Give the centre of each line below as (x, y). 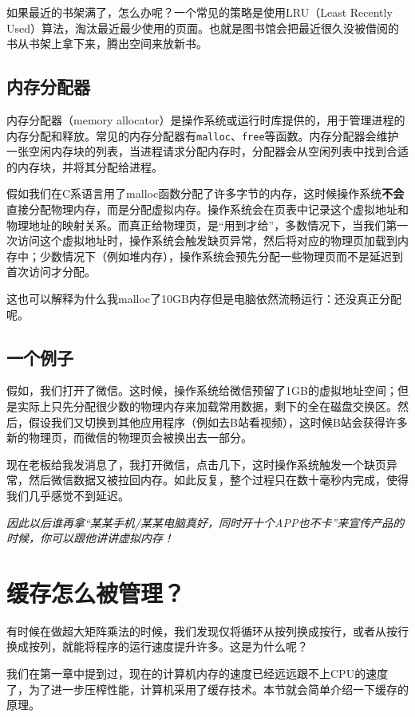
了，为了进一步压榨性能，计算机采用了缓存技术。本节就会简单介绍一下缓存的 (207, 689)
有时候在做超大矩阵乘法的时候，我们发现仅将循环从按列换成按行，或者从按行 (207, 630)
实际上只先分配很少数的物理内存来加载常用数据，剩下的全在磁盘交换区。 (207, 406)
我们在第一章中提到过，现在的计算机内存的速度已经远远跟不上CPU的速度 (198, 674)
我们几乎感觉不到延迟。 (68, 495)
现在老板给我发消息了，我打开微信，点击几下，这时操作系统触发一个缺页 (196, 464)
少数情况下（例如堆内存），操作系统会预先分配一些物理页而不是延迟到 (221, 256)
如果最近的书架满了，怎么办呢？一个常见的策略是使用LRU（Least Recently (200, 12)
